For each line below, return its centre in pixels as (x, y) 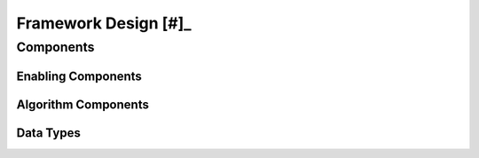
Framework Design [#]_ (104, 23)
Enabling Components (79, 76)
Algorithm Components (83, 104)
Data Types (49, 133)
